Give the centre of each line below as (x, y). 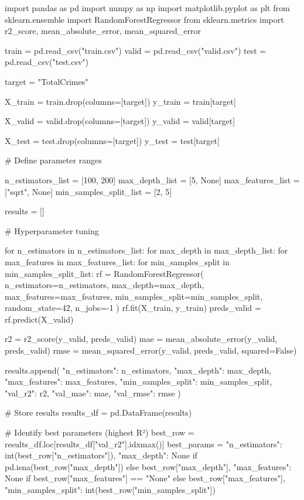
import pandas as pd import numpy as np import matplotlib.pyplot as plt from (147, 8)
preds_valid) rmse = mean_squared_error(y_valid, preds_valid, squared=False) (151, 350)
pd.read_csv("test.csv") (47, 62)
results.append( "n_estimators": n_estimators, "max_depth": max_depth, (138, 370)
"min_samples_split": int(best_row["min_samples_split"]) (110, 489)
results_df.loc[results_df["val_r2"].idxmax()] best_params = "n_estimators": (144, 444)
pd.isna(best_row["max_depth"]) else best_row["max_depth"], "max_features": (148, 466)
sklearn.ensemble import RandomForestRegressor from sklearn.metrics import (144, 19)
